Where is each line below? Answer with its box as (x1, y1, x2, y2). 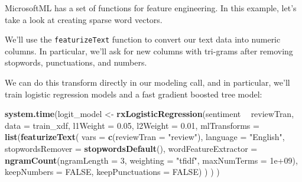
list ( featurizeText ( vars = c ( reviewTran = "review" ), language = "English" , (5, 131, 285, 143)
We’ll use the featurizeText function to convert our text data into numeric (5, 33, 281, 45)
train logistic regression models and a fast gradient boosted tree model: (5, 87, 262, 100)
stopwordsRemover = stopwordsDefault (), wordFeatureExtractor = (5, 142, 258, 154)
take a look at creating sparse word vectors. (5, 13, 163, 25)
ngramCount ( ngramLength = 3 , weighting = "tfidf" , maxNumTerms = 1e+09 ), (5, 154, 298, 166)
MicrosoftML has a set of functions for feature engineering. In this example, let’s (5, 2, 297, 14)
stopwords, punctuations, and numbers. (5, 56, 147, 69)
